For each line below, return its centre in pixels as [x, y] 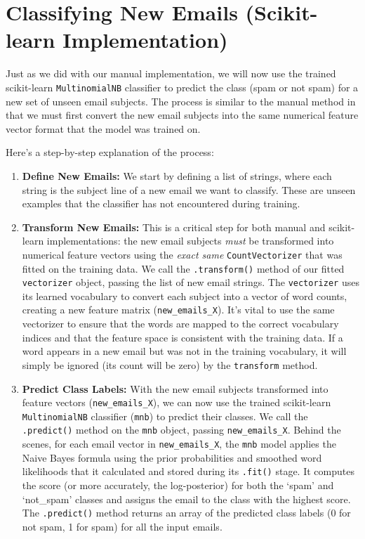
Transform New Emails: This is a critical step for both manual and [174, 227]
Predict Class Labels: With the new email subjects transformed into [175, 388]
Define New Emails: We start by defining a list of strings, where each [177, 175]
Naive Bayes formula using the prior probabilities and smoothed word [172, 457]
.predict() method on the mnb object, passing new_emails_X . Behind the [181, 430]
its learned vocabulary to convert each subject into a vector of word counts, [185, 296]
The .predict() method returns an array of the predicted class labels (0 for [186, 513]
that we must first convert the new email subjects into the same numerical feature [182, 115]
